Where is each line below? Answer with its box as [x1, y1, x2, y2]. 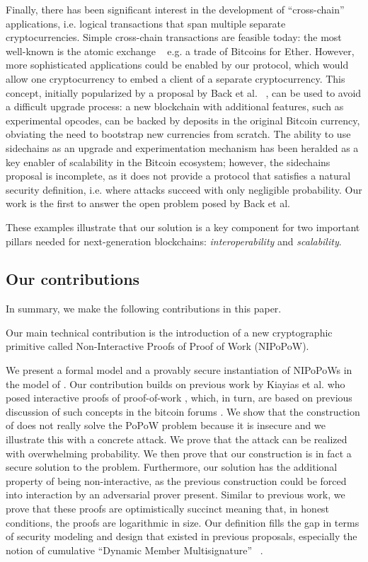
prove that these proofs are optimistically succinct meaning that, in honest [6, 501, 330, 516]
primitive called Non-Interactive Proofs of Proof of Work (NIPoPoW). [6, 339, 309, 353]
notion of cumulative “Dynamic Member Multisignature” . [6, 542, 263, 557]
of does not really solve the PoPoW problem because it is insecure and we [6, 418, 326, 433]
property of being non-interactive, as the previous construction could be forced [6, 473, 347, 488]
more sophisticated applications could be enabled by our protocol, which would [6, 57, 349, 72]
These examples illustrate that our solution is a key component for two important [6, 219, 360, 234]
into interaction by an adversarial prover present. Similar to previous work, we [6, 487, 345, 502]
